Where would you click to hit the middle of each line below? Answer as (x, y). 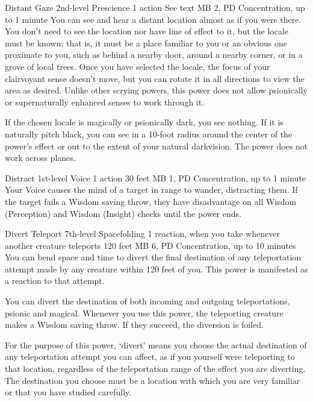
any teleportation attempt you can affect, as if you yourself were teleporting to (150, 356)
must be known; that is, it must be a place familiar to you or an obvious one (146, 42)
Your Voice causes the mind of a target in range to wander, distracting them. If (151, 190)
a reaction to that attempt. (55, 281)
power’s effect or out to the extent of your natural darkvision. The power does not (156, 146)
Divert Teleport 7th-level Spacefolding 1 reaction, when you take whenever (142, 234)
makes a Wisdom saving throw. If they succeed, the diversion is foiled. (134, 325)
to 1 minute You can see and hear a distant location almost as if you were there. (153, 19)
